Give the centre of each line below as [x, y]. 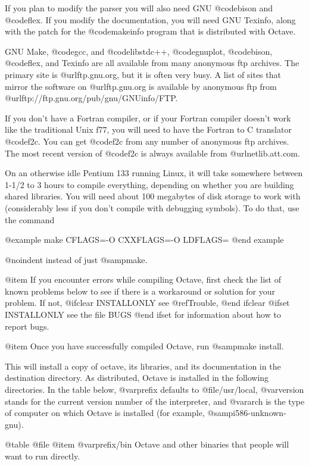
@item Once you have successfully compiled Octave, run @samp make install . [144, 346]
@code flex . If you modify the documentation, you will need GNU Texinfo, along [150, 19]
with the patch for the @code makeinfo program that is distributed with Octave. [150, 31]
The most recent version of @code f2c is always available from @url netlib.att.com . [152, 153]
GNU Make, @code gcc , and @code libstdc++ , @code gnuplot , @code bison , [139, 51]
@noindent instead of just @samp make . [76, 259]
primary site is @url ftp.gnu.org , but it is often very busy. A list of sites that [143, 74]
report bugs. [27, 326]
